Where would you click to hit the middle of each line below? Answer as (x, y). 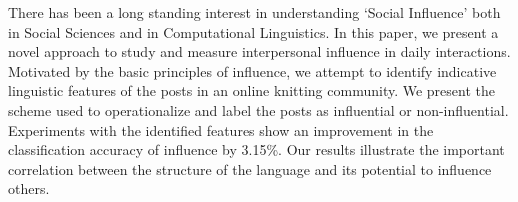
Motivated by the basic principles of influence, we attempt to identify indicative (252, 70)
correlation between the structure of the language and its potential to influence (250, 168)
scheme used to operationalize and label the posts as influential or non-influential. (258, 109)
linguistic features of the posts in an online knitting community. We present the (251, 90)
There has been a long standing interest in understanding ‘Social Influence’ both (254, 12)
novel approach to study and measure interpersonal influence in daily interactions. (259, 51)
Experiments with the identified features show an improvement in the (221, 129)
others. (29, 188)
